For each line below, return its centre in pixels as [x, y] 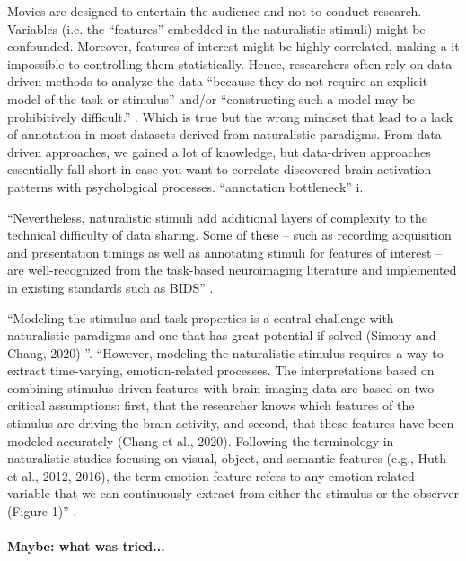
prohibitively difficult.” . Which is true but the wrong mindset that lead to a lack [230, 116]
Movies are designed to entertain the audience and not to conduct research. [215, 11]
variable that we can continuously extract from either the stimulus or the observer [233, 493]
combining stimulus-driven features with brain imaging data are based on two [221, 387]
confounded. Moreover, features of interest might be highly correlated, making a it [233, 46]
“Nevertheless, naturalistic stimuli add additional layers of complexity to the [217, 217]
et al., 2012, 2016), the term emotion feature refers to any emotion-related [211, 475]
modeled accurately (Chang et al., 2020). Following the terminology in [201, 440]
